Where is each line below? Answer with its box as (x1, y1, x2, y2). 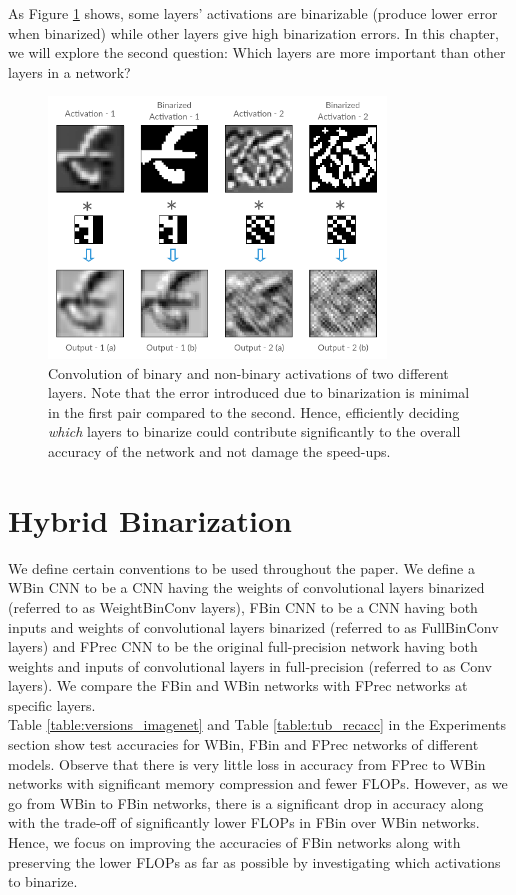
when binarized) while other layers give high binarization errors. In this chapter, (8, 22, 499, 43)
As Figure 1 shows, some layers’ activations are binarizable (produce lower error (8, 3, 498, 23)
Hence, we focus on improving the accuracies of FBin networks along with (8, 832, 461, 853)
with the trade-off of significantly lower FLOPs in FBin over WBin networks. (8, 812, 480, 833)
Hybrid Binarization (8, 499, 292, 540)
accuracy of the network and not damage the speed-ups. (48, 441, 391, 462)
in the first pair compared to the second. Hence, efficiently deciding (48, 401, 460, 422)
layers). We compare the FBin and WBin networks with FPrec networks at (8, 675, 468, 696)
